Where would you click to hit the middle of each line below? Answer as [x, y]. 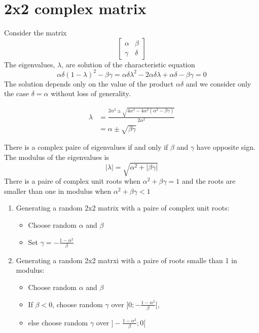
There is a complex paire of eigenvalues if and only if [86, 147]
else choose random [58, 322]
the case [17, 93]
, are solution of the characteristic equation [128, 64]
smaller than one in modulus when [58, 191]
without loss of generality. [91, 93]
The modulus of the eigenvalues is [57, 157]
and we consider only [218, 83]
